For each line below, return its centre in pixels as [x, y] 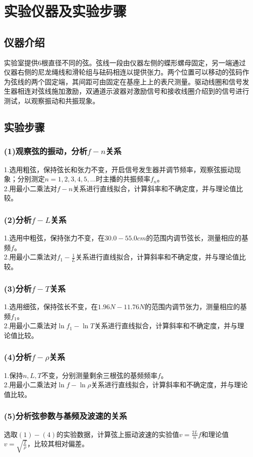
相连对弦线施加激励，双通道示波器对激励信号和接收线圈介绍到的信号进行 [133, 91]
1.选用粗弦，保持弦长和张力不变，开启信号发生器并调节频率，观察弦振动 [119, 169]
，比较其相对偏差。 [58, 444]
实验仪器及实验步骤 [65, 11]
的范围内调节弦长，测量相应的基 [197, 238]
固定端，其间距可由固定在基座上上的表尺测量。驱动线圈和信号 [143, 81]
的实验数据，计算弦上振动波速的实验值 [118, 434]
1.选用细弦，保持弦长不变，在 [51, 306]
